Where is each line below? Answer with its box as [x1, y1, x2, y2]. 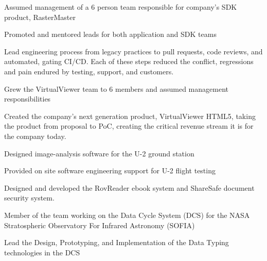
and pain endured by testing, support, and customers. [4, 66, 174, 76]
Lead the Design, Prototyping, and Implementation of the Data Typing [4, 237, 229, 248]
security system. [4, 192, 55, 203]
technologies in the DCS [4, 247, 80, 257]
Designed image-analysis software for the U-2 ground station [4, 148, 194, 158]
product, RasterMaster [4, 11, 76, 22]
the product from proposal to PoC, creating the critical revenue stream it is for [4, 121, 254, 131]
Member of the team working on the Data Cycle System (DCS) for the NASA [4, 209, 250, 220]
